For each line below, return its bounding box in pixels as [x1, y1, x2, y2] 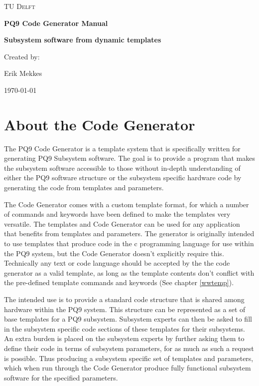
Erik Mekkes [4, 68, 42, 78]
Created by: [4, 51, 40, 61]
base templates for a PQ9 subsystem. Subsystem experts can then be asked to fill [4, 314, 252, 324]
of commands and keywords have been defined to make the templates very [4, 209, 231, 219]
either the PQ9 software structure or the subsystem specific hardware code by [4, 172, 242, 183]
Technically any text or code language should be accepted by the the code [4, 258, 230, 268]
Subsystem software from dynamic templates [4, 34, 161, 45]
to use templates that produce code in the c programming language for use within [4, 238, 254, 249]
